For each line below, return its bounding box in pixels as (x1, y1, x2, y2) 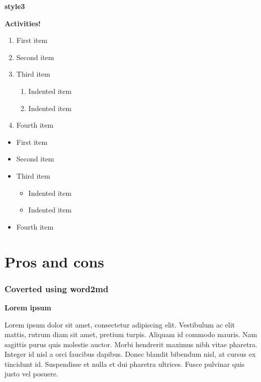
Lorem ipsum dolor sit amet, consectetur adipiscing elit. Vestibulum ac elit (5, 319, 235, 330)
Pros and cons (5, 251, 104, 271)
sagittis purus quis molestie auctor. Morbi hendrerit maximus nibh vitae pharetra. (5, 339, 257, 349)
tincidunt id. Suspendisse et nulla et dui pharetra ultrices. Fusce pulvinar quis (5, 358, 245, 369)
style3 (5, 1, 25, 11)
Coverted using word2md (5, 282, 109, 295)
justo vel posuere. (5, 368, 58, 379)
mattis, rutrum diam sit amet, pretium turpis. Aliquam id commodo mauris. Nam (5, 329, 257, 340)
